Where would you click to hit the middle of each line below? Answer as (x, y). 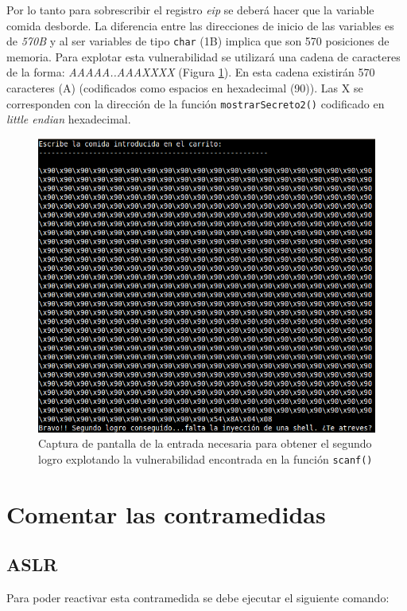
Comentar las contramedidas (166, 513)
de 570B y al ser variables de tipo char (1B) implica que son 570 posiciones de (198, 41)
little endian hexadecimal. (69, 119)
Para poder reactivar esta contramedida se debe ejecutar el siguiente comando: (198, 598)
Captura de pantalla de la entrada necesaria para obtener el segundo (205, 443)
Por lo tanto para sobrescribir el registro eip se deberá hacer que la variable (190, 10)
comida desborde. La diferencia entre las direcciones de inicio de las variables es (200, 25)
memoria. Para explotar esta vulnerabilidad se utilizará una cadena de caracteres (203, 56)
